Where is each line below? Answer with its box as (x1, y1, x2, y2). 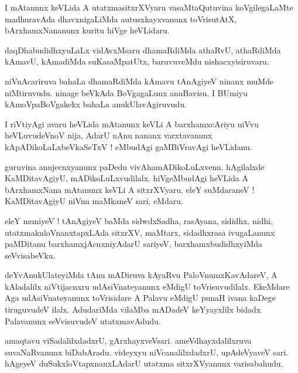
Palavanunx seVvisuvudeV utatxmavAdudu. (5, 314, 161, 327)
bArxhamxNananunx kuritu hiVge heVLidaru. (5, 24, 170, 36)
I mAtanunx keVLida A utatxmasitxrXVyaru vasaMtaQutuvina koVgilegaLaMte (5, 1, 293, 13)
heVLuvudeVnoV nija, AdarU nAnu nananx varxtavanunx (5, 129, 213, 141)
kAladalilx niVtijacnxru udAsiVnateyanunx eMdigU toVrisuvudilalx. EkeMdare (5, 280, 290, 292)
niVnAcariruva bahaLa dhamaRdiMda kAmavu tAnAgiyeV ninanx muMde (5, 74, 274, 87)
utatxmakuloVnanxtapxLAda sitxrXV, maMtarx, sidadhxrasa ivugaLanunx (5, 226, 275, 238)
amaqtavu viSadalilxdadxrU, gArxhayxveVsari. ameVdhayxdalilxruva (5, 334, 252, 347)
